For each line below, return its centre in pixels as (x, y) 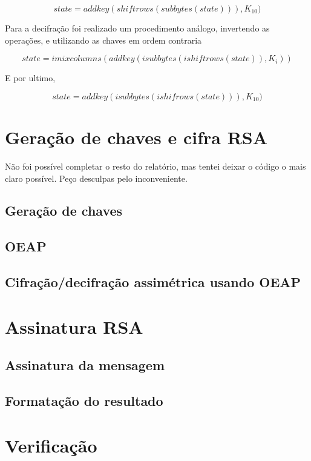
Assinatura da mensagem (85, 365)
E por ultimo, (30, 78)
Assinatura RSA (74, 326)
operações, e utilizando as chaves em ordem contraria (103, 40)
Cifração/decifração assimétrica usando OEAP (153, 282)
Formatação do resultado (84, 400)
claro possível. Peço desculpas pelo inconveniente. (96, 178)
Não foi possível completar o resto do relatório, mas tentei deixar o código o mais (155, 166)
